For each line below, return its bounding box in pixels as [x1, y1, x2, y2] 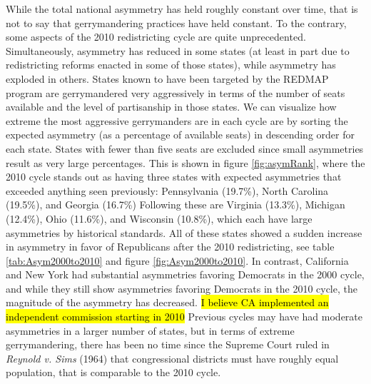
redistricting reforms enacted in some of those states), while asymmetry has [6, 57, 336, 72]
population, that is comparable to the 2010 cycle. [6, 365, 221, 380]
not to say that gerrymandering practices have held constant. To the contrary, [6, 15, 347, 30]
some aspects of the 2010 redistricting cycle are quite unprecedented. [6, 29, 306, 44]
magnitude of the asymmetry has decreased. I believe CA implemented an [6, 295, 329, 310]
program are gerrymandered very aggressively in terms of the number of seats [6, 85, 345, 100]
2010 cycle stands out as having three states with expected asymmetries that [6, 169, 342, 184]
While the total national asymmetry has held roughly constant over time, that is [6, 1, 358, 16]
